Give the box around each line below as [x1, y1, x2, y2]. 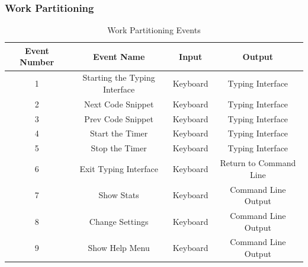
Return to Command [220, 157, 296, 169]
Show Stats [98, 189, 139, 201]
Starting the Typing [82, 71, 155, 84]
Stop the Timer [91, 142, 147, 154]
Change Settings [89, 215, 149, 227]
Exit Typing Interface [79, 162, 158, 174]
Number [20, 56, 54, 68]
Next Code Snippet [84, 97, 154, 110]
